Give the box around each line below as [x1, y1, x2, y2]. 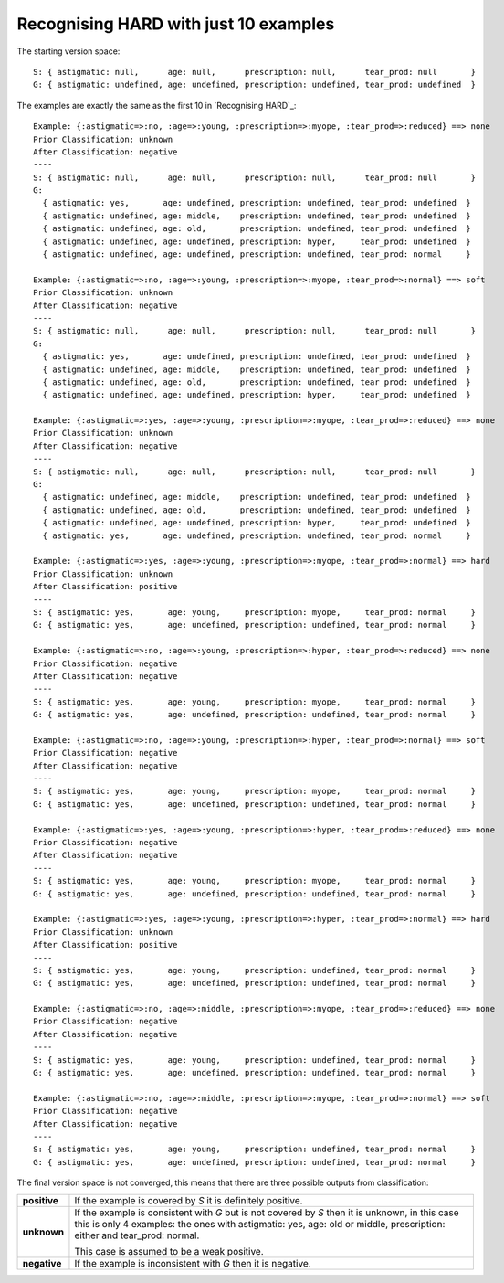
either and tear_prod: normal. [74, 1229, 200, 1242]
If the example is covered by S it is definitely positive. [74, 1193, 303, 1206]
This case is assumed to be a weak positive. [74, 1245, 264, 1257]
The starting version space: [16, 46, 121, 57]
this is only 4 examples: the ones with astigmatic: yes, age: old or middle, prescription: [74, 1217, 446, 1230]
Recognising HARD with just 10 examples [16, 14, 335, 34]
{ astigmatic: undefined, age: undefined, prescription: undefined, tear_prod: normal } [42, 249, 472, 260]
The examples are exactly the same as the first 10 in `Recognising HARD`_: [16, 100, 297, 111]
